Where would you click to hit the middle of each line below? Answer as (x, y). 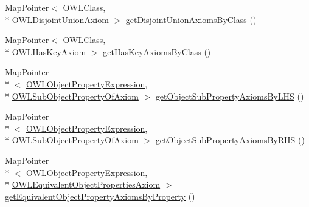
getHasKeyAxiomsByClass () (157, 51)
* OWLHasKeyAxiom (46, 51)
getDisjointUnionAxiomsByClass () (191, 19)
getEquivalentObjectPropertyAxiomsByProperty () (100, 196)
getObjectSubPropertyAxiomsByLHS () (230, 96)
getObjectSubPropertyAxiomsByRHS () (230, 140)
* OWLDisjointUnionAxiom (57, 19)
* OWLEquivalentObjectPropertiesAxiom (83, 184)
